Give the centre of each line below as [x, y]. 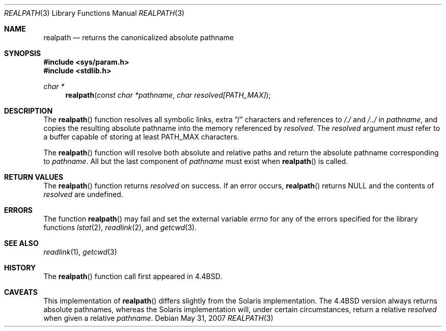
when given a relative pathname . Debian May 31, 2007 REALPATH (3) [158, 318]
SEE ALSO [21, 243]
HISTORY [20, 268]
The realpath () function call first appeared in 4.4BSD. [133, 276]
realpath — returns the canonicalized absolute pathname [139, 37]
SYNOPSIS [23, 53]
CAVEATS [21, 292]
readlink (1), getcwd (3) [80, 252]
